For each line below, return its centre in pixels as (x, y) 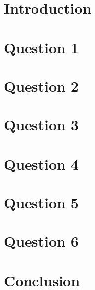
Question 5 (41, 203)
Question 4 (41, 163)
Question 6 (41, 241)
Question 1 (41, 47)
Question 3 (41, 125)
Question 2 (41, 86)
